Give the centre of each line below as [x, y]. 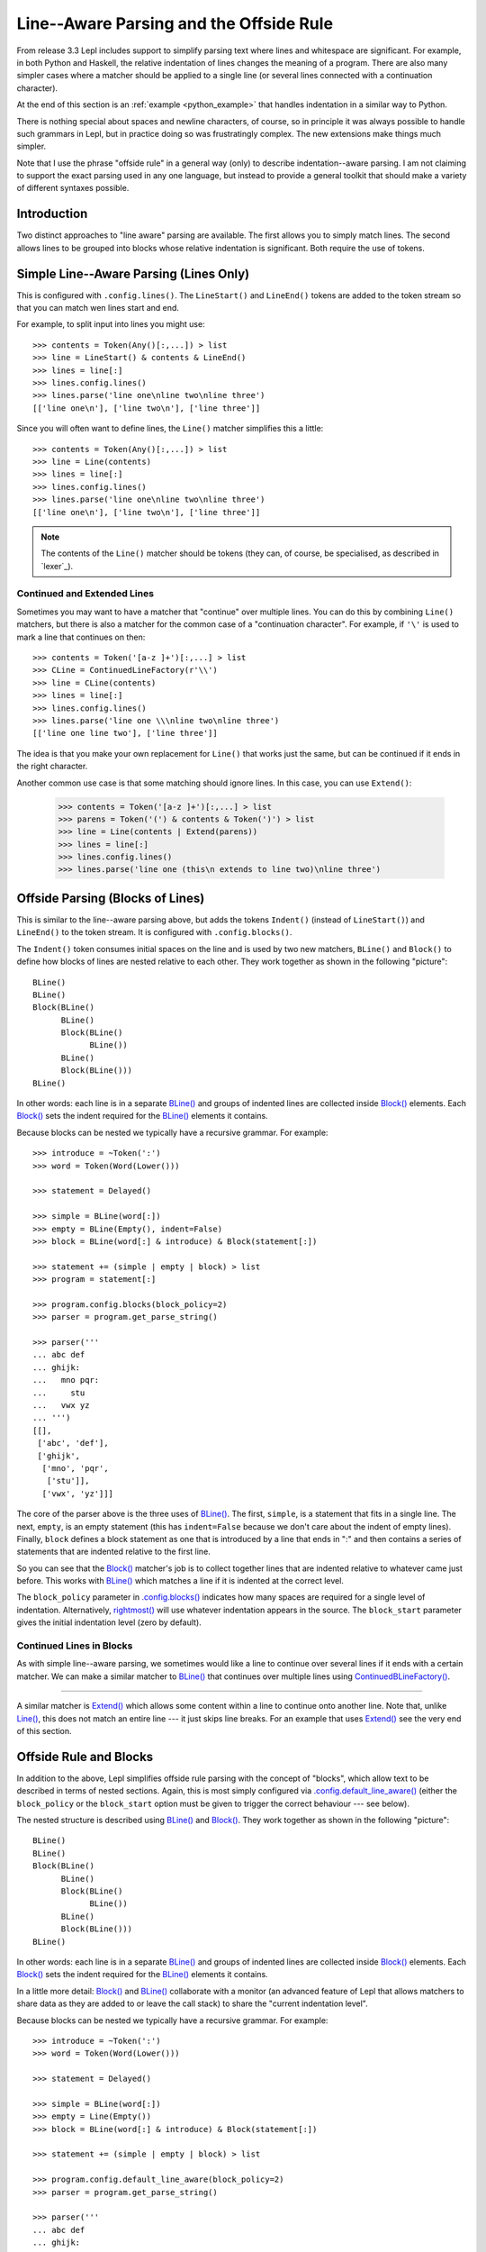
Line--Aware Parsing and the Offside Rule [175, 23]
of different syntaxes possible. [73, 188]
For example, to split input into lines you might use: [111, 324]
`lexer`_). [57, 566]
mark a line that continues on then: [81, 637]
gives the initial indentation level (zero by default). [109, 1622]
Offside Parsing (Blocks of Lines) [111, 898]
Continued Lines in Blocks [75, 1646]
